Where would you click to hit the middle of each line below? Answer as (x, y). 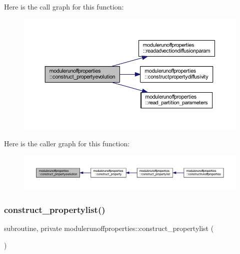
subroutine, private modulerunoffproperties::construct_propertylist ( (109, 228)
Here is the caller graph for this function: (67, 144)
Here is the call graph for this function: (64, 7)
